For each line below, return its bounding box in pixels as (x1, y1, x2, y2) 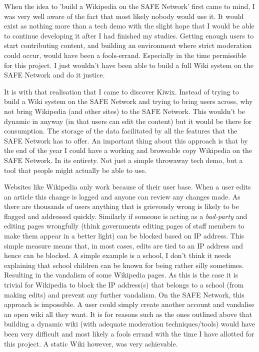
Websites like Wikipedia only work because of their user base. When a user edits (4, 181, 251, 192)
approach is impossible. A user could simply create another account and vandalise (4, 299, 254, 309)
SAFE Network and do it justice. (4, 69, 105, 80)
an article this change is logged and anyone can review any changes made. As (4, 191, 240, 201)
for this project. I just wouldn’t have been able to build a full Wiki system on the (4, 59, 253, 70)
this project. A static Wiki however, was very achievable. (4, 338, 178, 348)
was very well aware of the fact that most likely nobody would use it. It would (4, 10, 244, 21)
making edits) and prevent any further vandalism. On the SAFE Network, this (4, 289, 244, 299)
